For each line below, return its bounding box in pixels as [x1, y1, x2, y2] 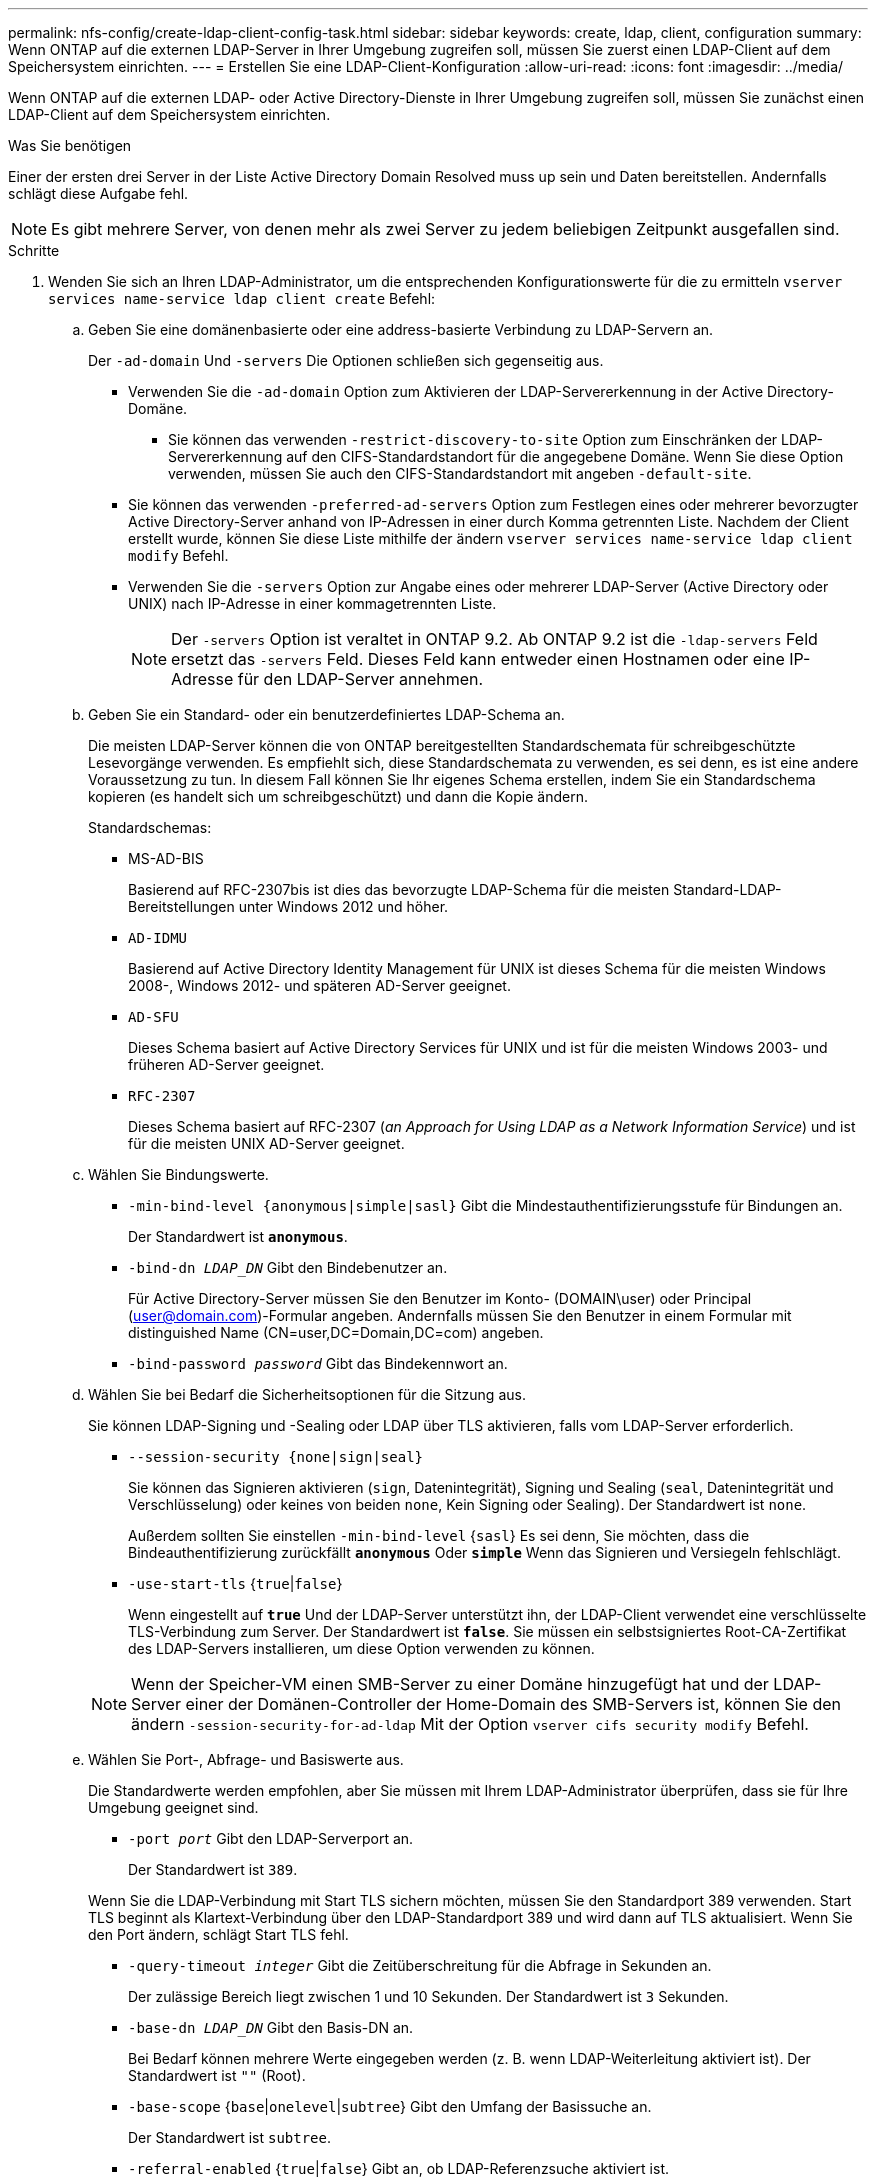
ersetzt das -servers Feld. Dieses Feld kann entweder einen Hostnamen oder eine [171, 649, 785, 669]
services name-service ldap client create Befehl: [48, 290, 436, 307]
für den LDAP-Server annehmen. [237, 669, 484, 689]
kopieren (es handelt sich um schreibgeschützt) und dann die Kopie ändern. [88, 788, 588, 805]
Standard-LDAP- [673, 881, 782, 898]
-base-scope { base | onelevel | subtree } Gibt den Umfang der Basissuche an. [128, 2098, 652, 2115]
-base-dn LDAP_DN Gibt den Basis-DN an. [128, 2019, 414, 2036]
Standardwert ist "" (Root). [128, 2067, 306, 2084]
